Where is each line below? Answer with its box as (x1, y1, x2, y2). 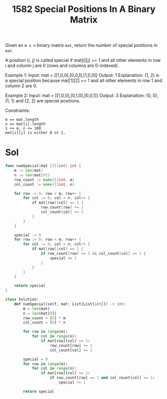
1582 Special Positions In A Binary (11, 3, 156, 15)
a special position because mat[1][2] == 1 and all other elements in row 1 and (5, 77, 163, 83)
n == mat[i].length (5, 121, 46, 127)
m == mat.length (5, 117, 39, 122)
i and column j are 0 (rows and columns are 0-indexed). (5, 62, 119, 68)
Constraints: (5, 107, 30, 113)
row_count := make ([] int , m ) (14, 177, 75, 182)
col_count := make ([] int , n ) (14, 182, 75, 187)
